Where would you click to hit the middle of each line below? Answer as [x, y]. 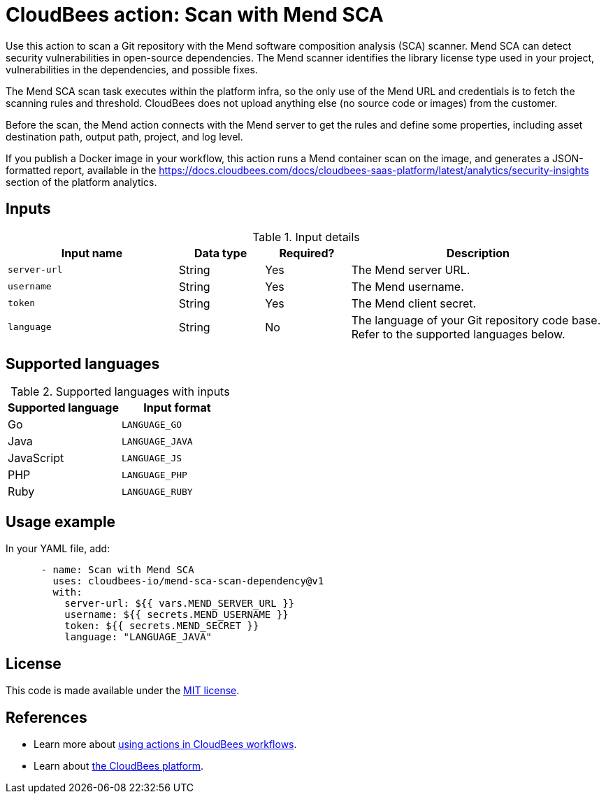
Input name [92, 253]
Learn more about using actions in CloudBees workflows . [165, 744]
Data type [221, 253]
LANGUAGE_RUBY [157, 491]
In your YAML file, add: [58, 549]
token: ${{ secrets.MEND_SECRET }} [162, 626]
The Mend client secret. [414, 303]
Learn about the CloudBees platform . [119, 765]
